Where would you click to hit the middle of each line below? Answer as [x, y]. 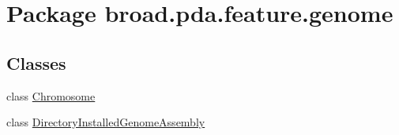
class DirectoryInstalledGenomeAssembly [106, 122]
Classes [36, 62]
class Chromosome [51, 95]
